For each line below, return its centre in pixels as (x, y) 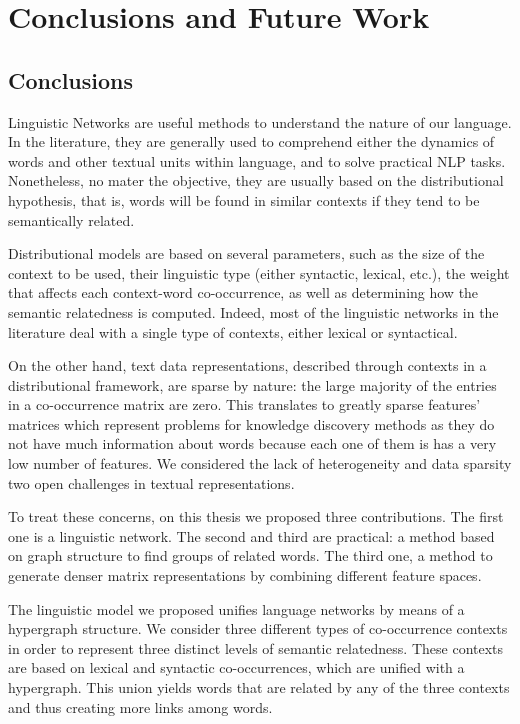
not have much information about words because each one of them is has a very (252, 443)
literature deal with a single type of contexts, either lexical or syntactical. (233, 331)
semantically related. (71, 219)
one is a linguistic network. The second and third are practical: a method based (251, 535)
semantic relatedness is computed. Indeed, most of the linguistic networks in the (253, 311)
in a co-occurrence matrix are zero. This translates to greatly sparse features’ (244, 404)
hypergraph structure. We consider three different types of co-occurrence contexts (258, 628)
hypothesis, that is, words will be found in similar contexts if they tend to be (244, 199)
